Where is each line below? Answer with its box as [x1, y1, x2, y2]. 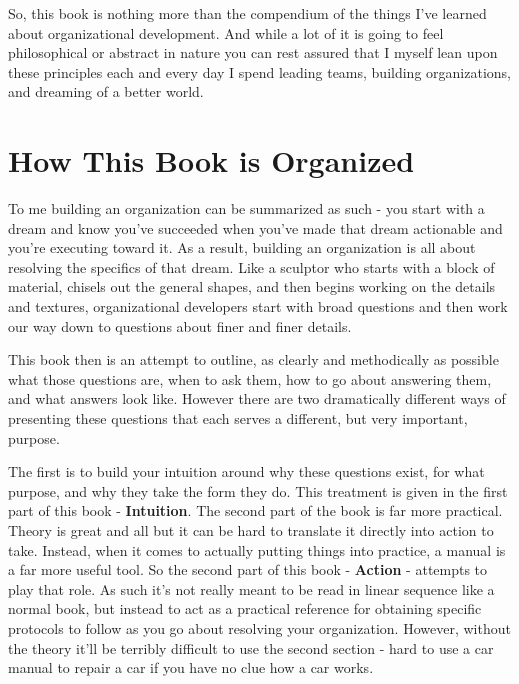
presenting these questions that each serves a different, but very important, [8, 408, 468, 429]
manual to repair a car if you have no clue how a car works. [8, 657, 374, 678]
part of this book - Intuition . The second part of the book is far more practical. [8, 500, 503, 521]
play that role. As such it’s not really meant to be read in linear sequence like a [8, 578, 495, 599]
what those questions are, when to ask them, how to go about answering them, [8, 368, 492, 389]
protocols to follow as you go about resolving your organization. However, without [8, 617, 511, 638]
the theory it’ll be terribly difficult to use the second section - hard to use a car [8, 637, 494, 658]
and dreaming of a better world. [8, 81, 204, 102]
